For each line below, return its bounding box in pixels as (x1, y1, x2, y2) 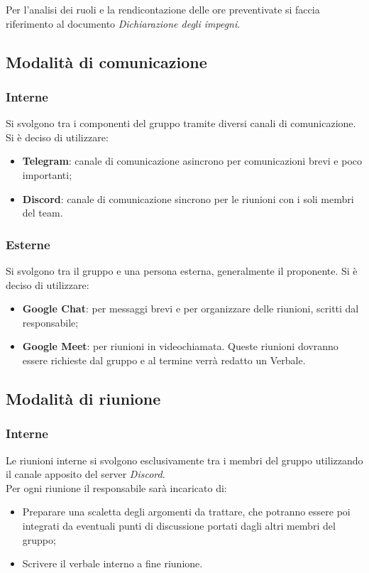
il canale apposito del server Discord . (6, 466, 165, 481)
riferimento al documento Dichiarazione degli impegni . (6, 16, 241, 31)
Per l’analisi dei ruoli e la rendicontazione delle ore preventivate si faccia (6, 2, 320, 16)
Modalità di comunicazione (6, 50, 207, 72)
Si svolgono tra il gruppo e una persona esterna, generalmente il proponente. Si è (6, 263, 358, 278)
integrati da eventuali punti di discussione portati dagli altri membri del (22, 518, 336, 533)
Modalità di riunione (6, 387, 161, 409)
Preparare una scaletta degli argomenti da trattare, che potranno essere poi (22, 504, 351, 519)
